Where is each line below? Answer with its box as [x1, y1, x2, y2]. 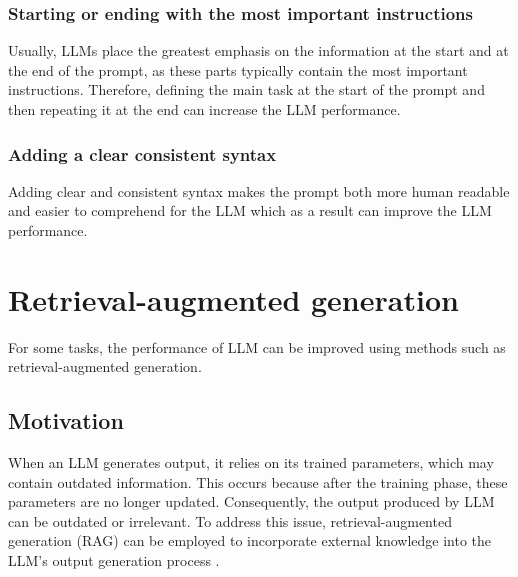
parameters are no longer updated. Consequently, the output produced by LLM [8, 491, 495, 512]
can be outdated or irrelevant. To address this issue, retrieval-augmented [8, 510, 452, 531]
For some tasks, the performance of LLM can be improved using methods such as [8, 336, 506, 357]
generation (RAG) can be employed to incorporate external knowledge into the [8, 530, 492, 551]
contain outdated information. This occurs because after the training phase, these [8, 471, 508, 492]
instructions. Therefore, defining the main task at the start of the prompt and [8, 79, 485, 100]
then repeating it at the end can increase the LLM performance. [8, 99, 401, 119]
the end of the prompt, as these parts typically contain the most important [8, 59, 468, 80]
